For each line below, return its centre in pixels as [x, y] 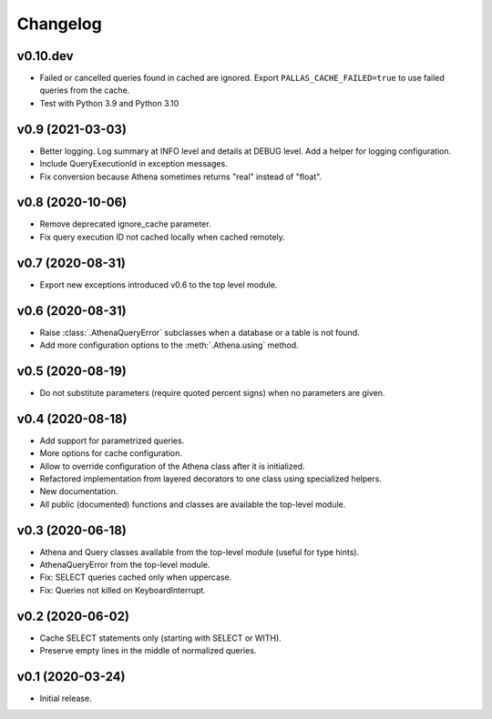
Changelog [59, 24]
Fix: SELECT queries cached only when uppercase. [136, 577]
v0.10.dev [45, 56]
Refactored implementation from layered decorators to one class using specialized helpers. [210, 479]
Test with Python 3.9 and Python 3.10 [109, 103]
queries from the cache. [85, 90]
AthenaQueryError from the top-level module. [125, 565]
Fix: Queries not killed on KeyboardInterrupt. [123, 590]
